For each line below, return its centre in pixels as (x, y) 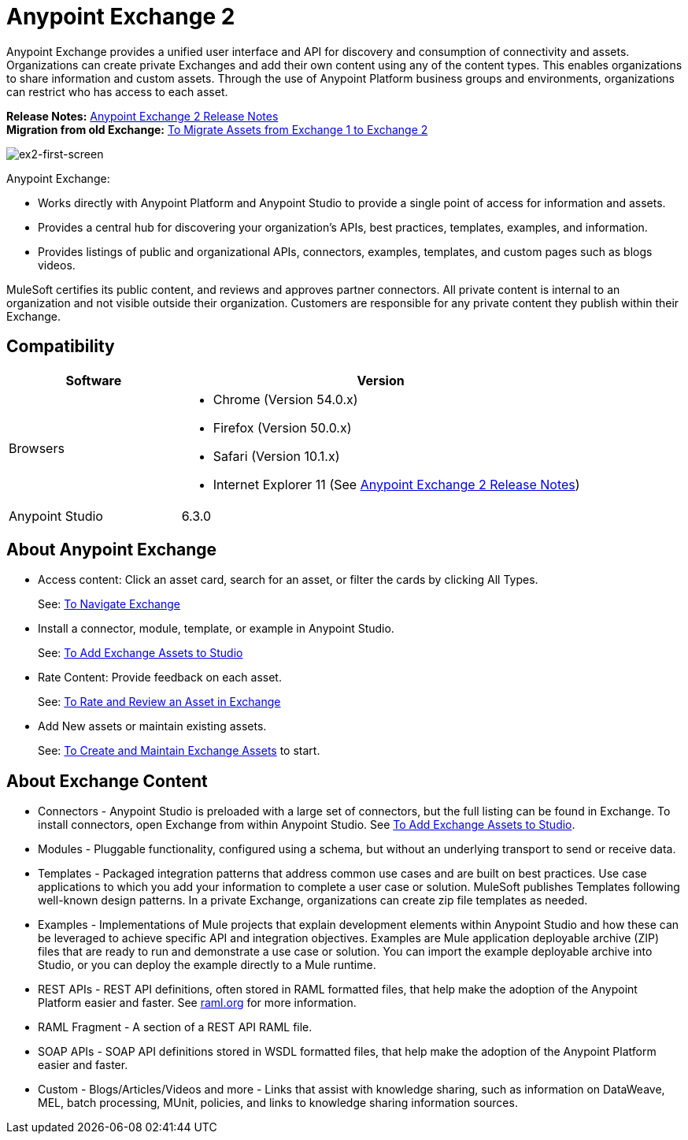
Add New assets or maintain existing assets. (152, 726)
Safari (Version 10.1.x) (276, 456)
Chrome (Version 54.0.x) (285, 399)
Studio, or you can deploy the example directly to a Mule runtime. (207, 965)
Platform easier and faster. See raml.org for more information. (197, 1003)
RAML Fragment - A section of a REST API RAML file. (175, 1027)
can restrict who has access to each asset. (117, 91)
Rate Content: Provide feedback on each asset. (160, 678)
